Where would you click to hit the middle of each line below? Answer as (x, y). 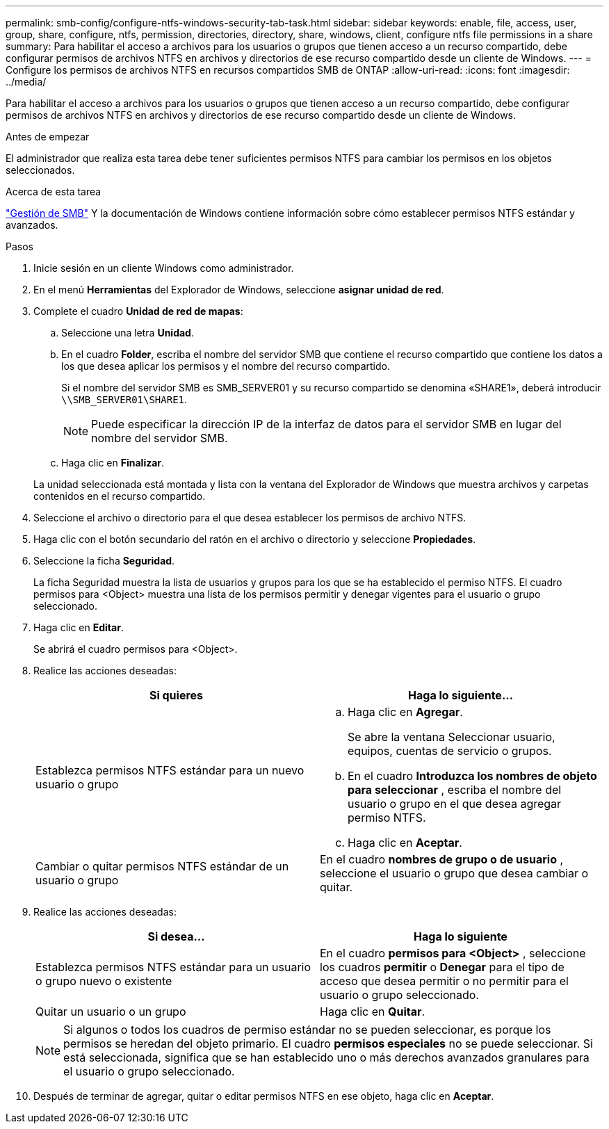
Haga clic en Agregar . (405, 712)
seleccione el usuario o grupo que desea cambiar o (454, 873)
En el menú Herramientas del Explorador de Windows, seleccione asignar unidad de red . (239, 290)
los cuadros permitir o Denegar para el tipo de (442, 967)
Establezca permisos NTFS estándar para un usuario (173, 967)
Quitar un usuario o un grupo (111, 1012)
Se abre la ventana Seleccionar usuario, (452, 737)
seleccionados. (40, 170)
